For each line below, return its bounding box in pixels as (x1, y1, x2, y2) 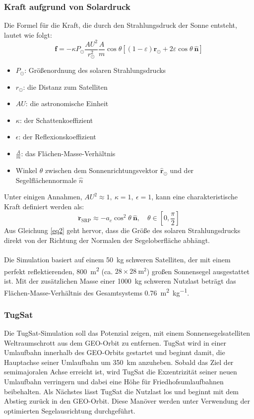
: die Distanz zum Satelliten (23, 81, 108, 92)
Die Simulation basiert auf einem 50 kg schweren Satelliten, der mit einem (4, 254, 231, 265)
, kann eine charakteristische (151, 191, 238, 202)
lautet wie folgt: (4, 29, 52, 40)
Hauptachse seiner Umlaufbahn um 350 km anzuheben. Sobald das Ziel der (4, 357, 234, 367)
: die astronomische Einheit (25, 98, 109, 109)
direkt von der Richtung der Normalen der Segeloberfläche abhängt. (4, 235, 210, 245)
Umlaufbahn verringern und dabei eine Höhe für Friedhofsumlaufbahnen (4, 376, 224, 387)
